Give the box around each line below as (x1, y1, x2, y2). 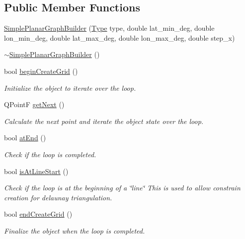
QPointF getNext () (4, 99, 65, 110)
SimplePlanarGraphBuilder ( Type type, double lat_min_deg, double (4, 23, 215, 33)
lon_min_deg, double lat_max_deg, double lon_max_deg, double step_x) (4, 32, 235, 43)
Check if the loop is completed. (4, 149, 96, 159)
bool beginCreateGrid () (4, 65, 78, 76)
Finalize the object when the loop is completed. (4, 225, 145, 236)
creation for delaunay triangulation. (4, 192, 112, 202)
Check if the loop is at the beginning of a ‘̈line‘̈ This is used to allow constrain (4, 182, 241, 193)
